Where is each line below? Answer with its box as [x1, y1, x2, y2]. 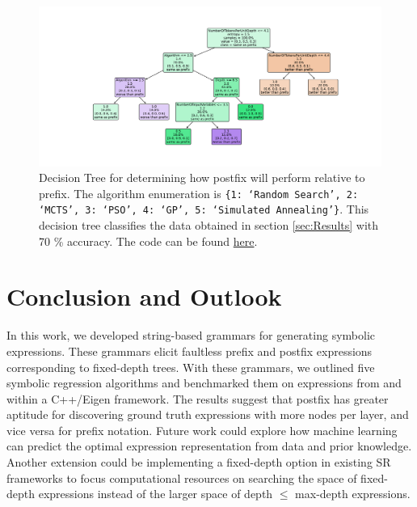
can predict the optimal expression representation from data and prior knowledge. [6, 437, 412, 454]
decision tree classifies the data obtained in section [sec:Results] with [39, 217, 379, 233]
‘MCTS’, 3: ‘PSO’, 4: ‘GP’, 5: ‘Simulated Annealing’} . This [39, 201, 369, 218]
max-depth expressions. [295, 485, 411, 502]
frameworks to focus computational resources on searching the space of [6, 469, 357, 486]
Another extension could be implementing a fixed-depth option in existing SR [6, 454, 391, 471]
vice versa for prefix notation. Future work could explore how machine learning [6, 421, 398, 438]
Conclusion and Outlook [6, 280, 282, 313]
